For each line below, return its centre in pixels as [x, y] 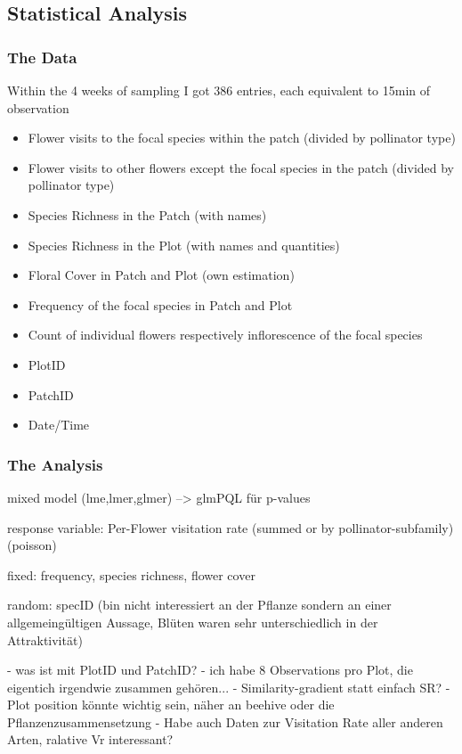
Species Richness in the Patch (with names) [147, 214]
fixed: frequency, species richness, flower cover [131, 574]
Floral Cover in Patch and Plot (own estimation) [161, 275]
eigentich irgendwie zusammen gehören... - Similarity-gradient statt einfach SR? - [229, 687]
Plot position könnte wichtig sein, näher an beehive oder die [171, 705]
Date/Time [59, 425]
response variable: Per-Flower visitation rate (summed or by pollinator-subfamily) [231, 527]
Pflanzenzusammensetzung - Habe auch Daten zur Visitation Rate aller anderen [225, 721]
